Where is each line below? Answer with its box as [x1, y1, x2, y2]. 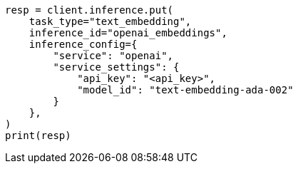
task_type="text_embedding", [29, 16, 192, 27]
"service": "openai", [53, 50, 174, 61]
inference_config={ [29, 39, 138, 50]
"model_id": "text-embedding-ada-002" [77, 84, 294, 96]
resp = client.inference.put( [5, 4, 174, 16]
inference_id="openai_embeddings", [29, 27, 227, 39]
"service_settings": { [53, 61, 180, 73]
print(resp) [5, 130, 71, 141]
